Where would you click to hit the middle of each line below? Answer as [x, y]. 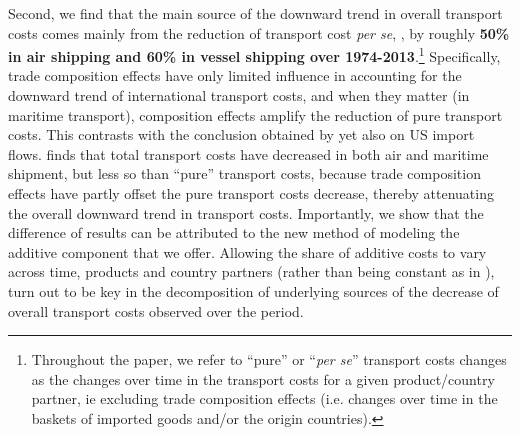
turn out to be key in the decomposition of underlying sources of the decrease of [253, 290]
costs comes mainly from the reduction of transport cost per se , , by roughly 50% [259, 32]
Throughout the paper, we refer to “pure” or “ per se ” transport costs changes [269, 359]
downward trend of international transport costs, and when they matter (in [239, 95]
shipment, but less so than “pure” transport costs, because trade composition [244, 173]
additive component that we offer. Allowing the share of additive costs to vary [247, 251]
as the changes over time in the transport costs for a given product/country [263, 378]
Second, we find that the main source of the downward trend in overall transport [255, 13]
